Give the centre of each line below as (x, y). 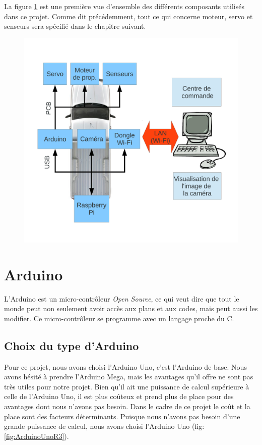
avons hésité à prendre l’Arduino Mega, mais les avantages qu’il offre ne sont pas (129, 377)
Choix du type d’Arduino (72, 345)
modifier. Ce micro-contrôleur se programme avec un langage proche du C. (119, 318)
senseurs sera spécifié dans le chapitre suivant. (75, 26)
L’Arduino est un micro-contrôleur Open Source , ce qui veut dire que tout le (122, 298)
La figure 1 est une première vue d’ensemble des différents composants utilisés (124, 6)
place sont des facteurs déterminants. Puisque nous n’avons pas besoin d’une (122, 416)
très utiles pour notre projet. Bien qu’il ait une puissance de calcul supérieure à (127, 386)
